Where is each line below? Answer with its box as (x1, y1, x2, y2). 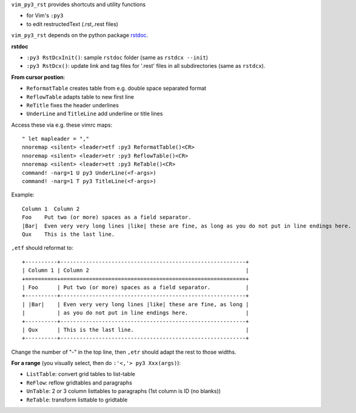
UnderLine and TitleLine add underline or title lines (26, 110, 163, 118)
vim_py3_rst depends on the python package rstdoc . (11, 32, 149, 39)
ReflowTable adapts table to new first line (26, 93, 135, 100)
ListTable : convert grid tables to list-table (26, 371, 136, 378)
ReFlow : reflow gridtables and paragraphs (26, 379, 133, 386)
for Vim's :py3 (26, 12, 64, 19)
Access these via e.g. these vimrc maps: (11, 121, 112, 129)
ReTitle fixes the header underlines (26, 101, 119, 109)
